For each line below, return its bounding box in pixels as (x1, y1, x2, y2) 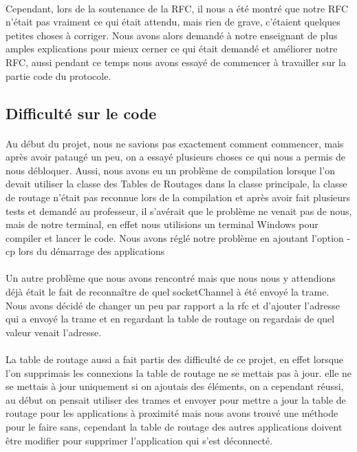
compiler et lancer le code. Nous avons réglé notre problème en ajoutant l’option (6, 230, 344, 245)
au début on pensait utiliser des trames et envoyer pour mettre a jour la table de (6, 392, 346, 407)
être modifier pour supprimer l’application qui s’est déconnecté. (6, 433, 273, 447)
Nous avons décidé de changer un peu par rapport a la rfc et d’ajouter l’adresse (6, 298, 340, 312)
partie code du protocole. (6, 68, 111, 83)
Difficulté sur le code (6, 102, 157, 123)
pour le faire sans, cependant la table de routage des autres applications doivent (6, 420, 343, 433)
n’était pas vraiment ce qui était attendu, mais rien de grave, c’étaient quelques (6, 14, 340, 29)
